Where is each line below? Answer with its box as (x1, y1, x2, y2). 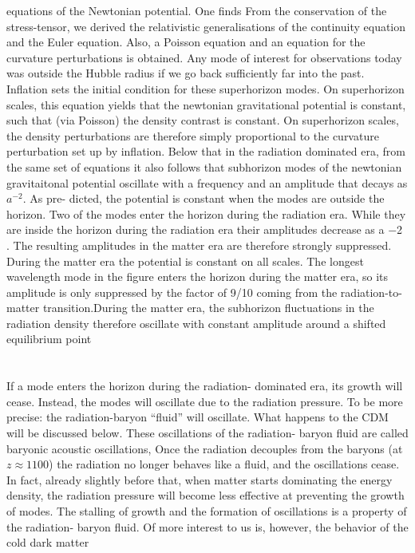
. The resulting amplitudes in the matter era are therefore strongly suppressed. (6, 236, 392, 253)
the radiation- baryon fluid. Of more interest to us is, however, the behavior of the (6, 518, 409, 535)
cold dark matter (6, 534, 89, 551)
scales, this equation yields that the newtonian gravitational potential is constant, (6, 96, 406, 113)
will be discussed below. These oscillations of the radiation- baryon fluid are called (6, 425, 409, 441)
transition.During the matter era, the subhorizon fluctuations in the (42, 299, 374, 316)
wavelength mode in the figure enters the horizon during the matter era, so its (6, 268, 389, 285)
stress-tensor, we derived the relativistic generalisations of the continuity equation (6, 18, 406, 34)
